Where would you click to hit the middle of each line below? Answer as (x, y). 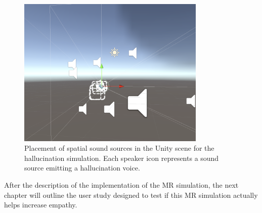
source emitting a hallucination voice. (82, 168)
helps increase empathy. (41, 205)
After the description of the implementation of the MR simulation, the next (121, 184)
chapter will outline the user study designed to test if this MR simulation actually (131, 195)
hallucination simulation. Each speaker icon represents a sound (122, 158)
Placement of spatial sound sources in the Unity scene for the (119, 148)
